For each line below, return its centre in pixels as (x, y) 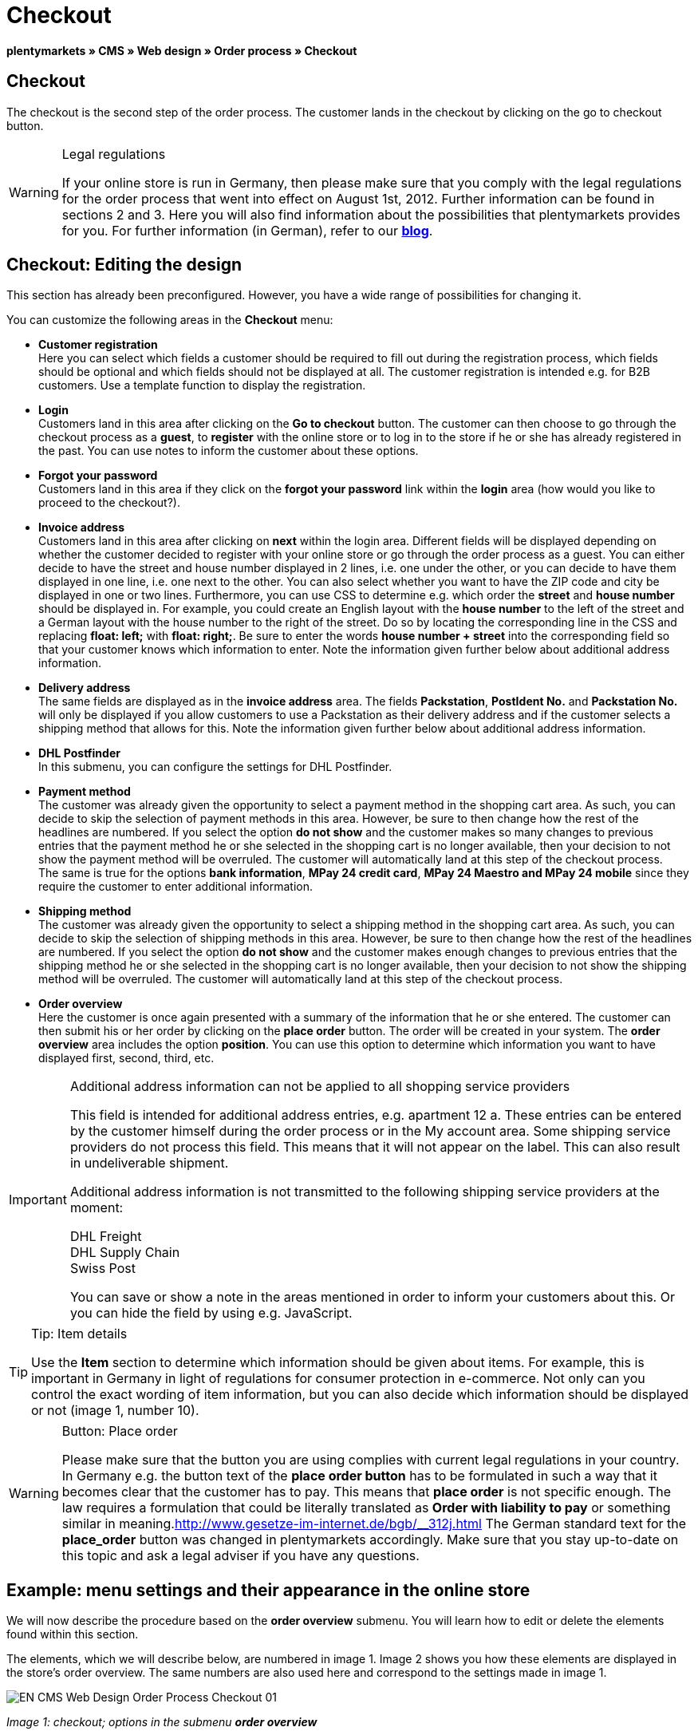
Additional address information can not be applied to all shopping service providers (320, 1087)
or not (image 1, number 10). (115, 1411)
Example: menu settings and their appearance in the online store (268, 1590)
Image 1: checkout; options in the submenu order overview (162, 1722)
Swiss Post (103, 1269)
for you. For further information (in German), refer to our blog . (247, 230)
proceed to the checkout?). (109, 503)
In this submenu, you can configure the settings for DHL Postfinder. (215, 767)
